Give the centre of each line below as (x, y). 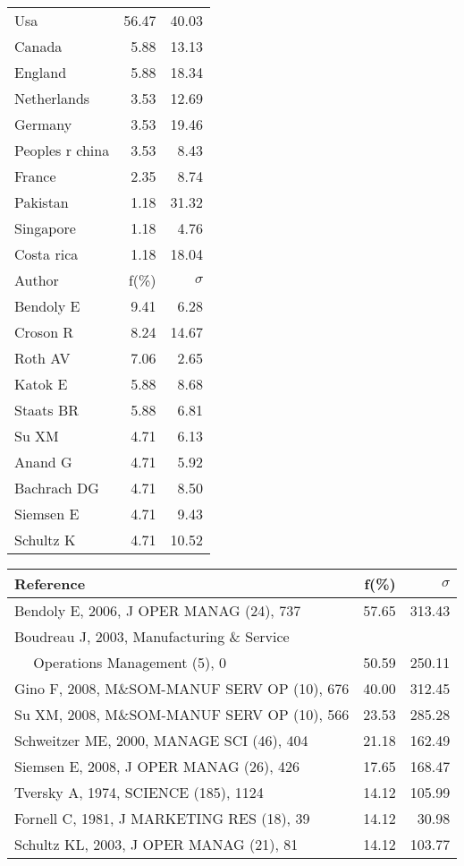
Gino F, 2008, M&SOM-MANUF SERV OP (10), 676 (182, 688)
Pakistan (42, 202)
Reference (50, 583)
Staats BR (47, 410)
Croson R (44, 332)
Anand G (43, 462)
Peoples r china (62, 150)
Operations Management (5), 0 (130, 662)
